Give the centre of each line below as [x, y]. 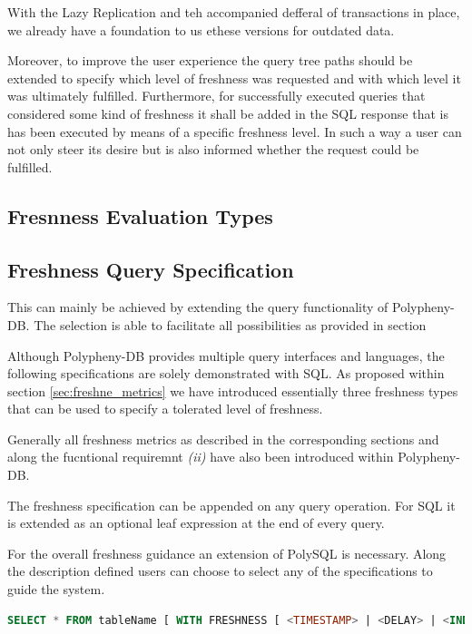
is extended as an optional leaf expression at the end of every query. [196, 523]
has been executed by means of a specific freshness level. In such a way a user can [235, 131]
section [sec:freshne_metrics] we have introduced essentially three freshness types [233, 390]
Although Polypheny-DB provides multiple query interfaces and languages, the [226, 355]
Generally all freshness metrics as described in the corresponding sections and [223, 439]
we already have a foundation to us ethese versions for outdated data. [201, 29]
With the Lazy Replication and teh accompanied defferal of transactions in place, [234, 12]
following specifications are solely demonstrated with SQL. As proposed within [226, 373]
